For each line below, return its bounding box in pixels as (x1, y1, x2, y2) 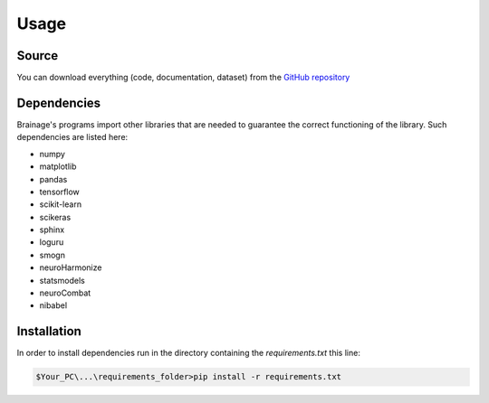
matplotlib (39, 161, 77, 172)
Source (16, 48, 59, 63)
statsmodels (39, 275, 85, 286)
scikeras (39, 211, 72, 222)
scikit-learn (39, 199, 81, 210)
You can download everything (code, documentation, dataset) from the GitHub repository (16, 72, 350, 83)
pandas (39, 173, 68, 184)
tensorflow (39, 186, 81, 197)
